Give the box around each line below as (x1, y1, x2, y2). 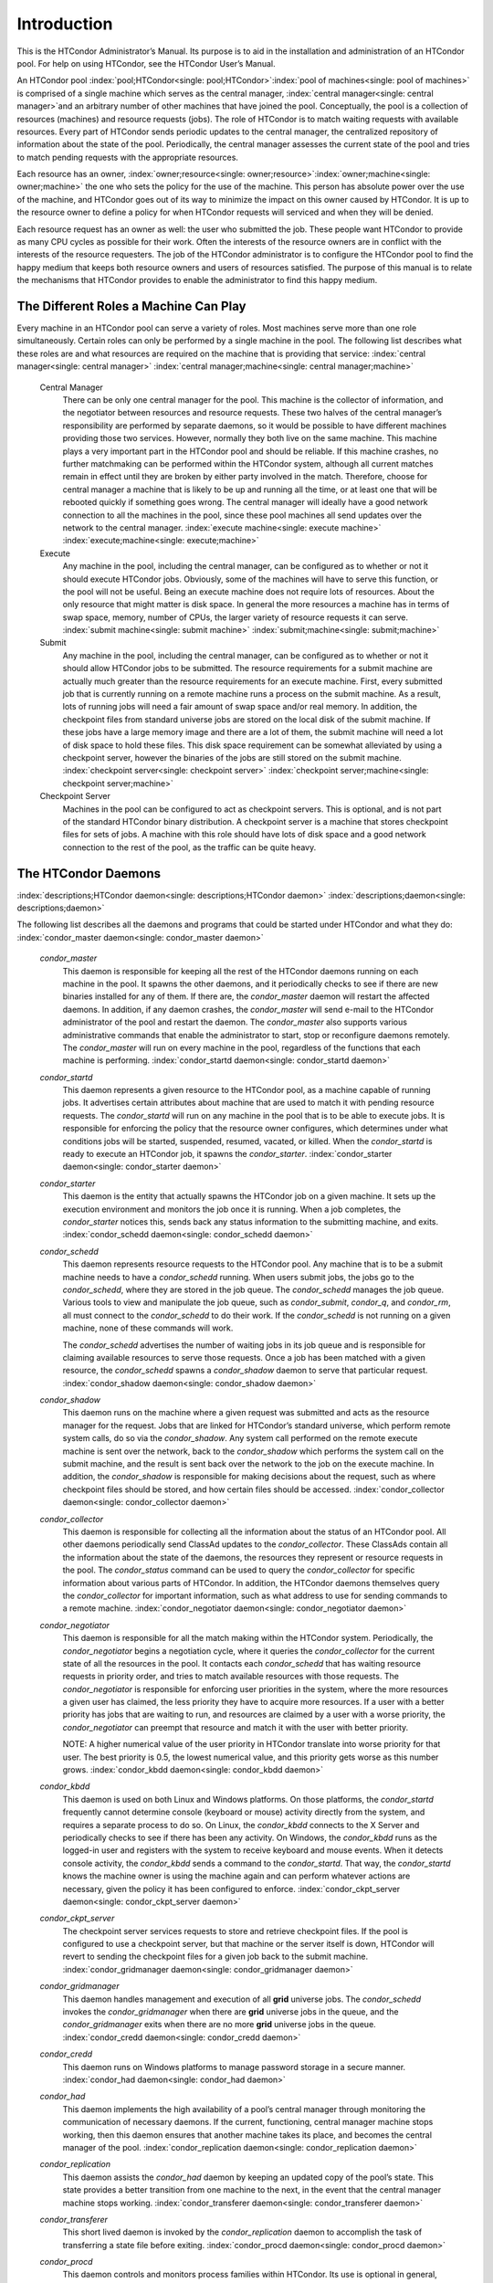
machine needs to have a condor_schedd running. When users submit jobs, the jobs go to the (62, 1271, 414, 1282)
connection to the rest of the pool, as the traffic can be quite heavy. (62, 841, 317, 853)
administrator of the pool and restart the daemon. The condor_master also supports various (62, 1016, 408, 1027)
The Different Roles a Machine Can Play (16, 299, 246, 314)
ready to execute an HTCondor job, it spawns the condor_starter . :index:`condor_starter (62, 1149, 393, 1160)
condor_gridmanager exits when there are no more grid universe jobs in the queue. (62, 2019, 376, 2030)
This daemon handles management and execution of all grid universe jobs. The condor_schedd (62, 1994, 422, 2004)
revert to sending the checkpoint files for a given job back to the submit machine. (62, 1951, 369, 1962)
